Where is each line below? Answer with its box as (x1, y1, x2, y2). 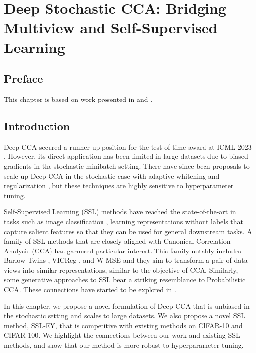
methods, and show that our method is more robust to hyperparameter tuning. (4, 340, 244, 350)
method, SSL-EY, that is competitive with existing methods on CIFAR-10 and (4, 320, 243, 330)
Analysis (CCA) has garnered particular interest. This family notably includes (4, 245, 241, 255)
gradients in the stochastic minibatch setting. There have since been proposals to (4, 160, 250, 171)
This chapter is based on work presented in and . (4, 94, 153, 104)
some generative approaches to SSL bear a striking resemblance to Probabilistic (4, 274, 246, 285)
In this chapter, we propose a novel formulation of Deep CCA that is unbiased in (4, 301, 250, 311)
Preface (4, 71, 43, 86)
